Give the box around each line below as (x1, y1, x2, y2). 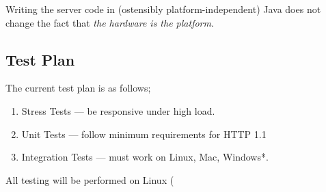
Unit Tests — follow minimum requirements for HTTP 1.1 (21, 126, 267, 141)
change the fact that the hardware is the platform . (5, 15, 214, 29)
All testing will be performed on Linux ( (5, 172, 174, 187)
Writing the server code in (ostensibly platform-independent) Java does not (5, 2, 321, 16)
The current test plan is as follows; (5, 81, 151, 95)
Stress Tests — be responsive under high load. (21, 103, 215, 118)
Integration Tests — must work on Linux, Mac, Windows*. (21, 150, 269, 164)
